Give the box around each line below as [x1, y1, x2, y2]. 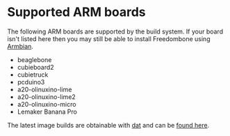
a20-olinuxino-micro [17, 100, 76, 108]
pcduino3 [17, 77, 45, 86]
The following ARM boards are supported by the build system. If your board [7, 27, 224, 36]
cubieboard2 [17, 63, 54, 71]
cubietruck [17, 70, 49, 79]
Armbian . [7, 42, 33, 50]
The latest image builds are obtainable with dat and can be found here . [7, 121, 210, 129]
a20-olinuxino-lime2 [17, 92, 76, 101]
